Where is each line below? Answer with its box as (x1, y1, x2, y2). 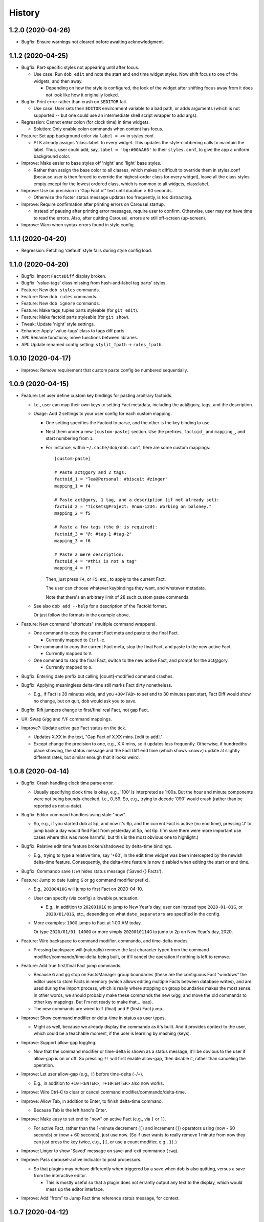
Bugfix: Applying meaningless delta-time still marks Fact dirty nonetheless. (21, 682, 172, 688)
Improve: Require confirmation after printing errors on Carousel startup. (21, 201, 165, 207)
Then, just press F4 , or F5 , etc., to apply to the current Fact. (45, 576, 166, 582)
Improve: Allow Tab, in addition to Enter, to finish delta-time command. (21, 1098, 163, 1104)
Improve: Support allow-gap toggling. (21, 1039, 97, 1046)
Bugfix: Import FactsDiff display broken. (21, 273, 107, 279)
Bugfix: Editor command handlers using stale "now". (21, 811, 127, 817)
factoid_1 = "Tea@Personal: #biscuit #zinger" (54, 477, 168, 482)
